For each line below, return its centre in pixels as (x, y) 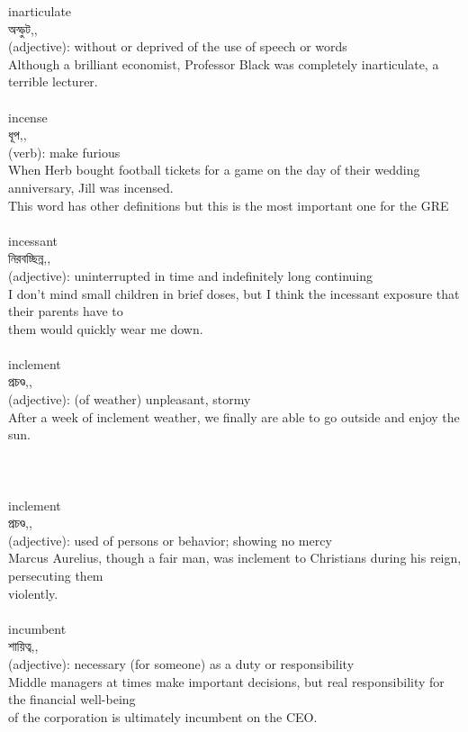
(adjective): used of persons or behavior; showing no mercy (170, 540)
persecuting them (56, 575)
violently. (33, 593)
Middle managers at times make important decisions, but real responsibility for (226, 681)
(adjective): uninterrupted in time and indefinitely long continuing (190, 275)
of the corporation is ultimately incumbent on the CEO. (163, 716)
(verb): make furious (64, 152)
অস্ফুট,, (23, 28)
